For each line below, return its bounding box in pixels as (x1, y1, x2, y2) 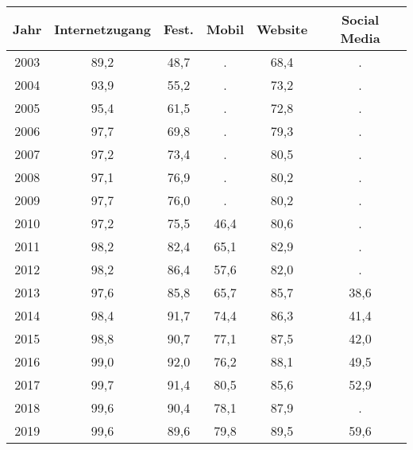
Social (341, 10, 380, 29)
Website (257, 19, 308, 38)
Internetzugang (54, 19, 151, 38)
